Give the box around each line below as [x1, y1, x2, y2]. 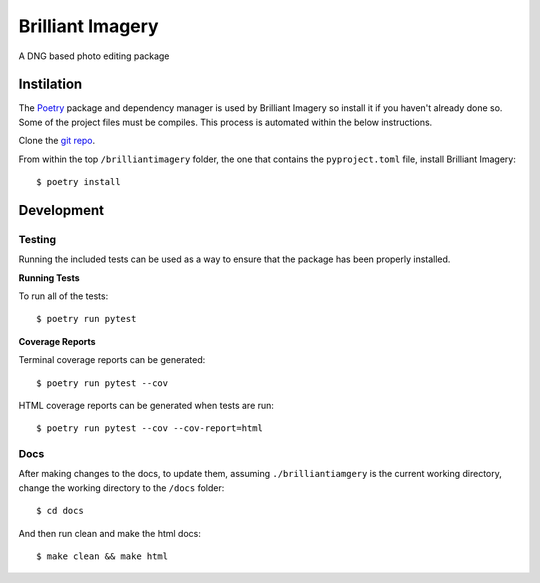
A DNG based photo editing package [18, 50, 170, 62]
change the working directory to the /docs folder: [18, 481, 225, 494]
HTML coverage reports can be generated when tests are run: [18, 399, 275, 411]
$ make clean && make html [36, 551, 169, 562]
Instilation [18, 76, 83, 93]
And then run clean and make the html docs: [18, 527, 202, 539]
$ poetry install [36, 176, 121, 188]
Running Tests [18, 271, 80, 284]
